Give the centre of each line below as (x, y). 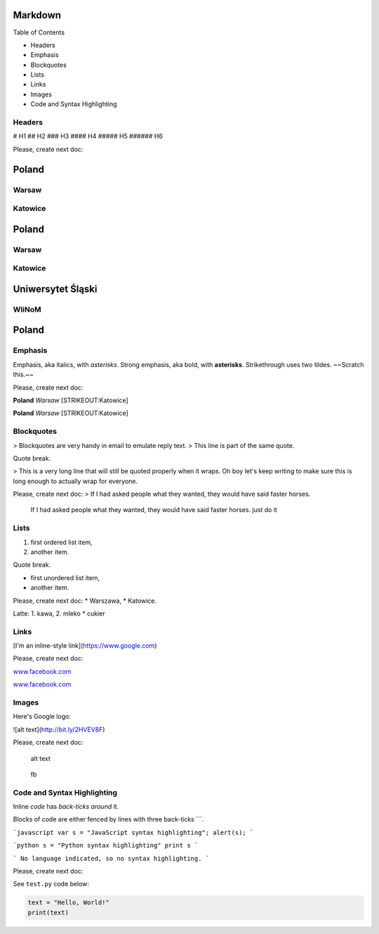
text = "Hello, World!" (69, 903)
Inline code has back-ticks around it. (66, 807)
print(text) (48, 912)
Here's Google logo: (42, 717)
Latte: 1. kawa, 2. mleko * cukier (59, 613)
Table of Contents (39, 32)
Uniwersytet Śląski (55, 289)
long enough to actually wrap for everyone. (75, 481)
